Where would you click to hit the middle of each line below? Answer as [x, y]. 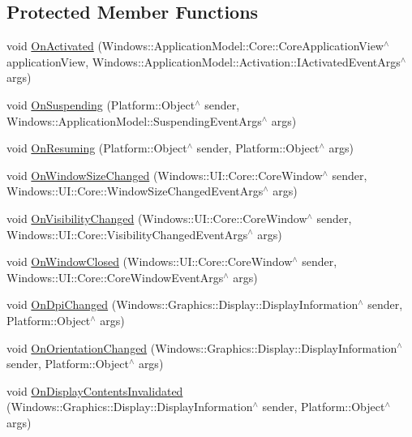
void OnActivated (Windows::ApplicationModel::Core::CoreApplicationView [195, 46]
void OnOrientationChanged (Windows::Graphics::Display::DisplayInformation [202, 347]
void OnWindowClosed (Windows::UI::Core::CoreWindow [150, 261]
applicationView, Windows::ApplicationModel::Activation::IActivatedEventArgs [204, 61]
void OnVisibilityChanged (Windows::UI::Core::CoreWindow [157, 218]
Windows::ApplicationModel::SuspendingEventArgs [134, 120]
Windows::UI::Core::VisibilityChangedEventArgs [127, 234]
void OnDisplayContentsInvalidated [95, 390]
